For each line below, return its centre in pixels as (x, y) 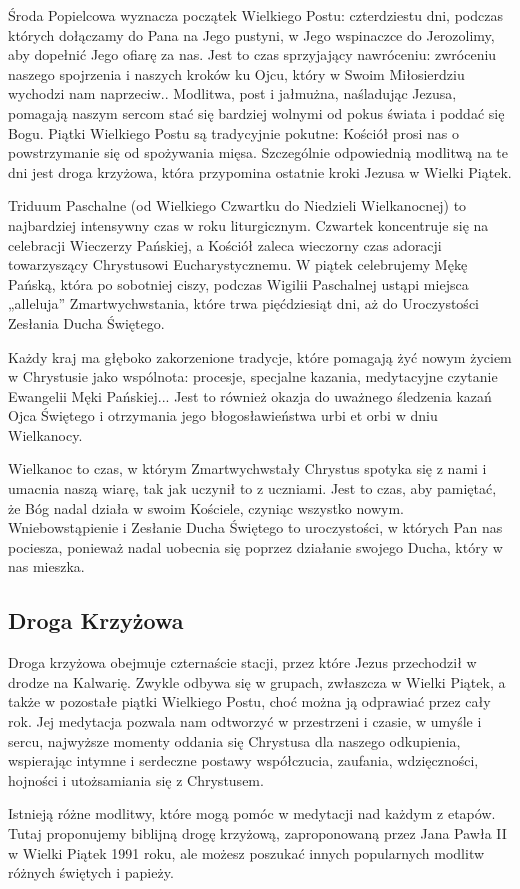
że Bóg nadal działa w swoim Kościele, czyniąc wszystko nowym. (206, 507)
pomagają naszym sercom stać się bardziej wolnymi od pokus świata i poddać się (256, 112)
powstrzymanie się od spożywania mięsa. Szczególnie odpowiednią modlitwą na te (258, 152)
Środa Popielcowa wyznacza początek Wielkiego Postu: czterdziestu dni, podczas (255, 15)
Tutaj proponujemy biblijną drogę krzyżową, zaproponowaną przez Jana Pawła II (257, 832)
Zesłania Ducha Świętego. (86, 322)
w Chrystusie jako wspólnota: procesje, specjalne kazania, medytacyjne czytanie (253, 376)
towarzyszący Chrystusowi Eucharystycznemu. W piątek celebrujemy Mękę (238, 264)
